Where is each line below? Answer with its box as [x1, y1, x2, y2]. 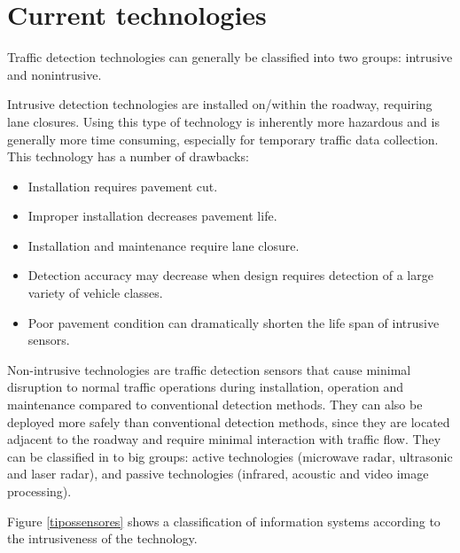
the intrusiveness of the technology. [7, 529, 198, 548]
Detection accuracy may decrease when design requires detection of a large [27, 266, 433, 284]
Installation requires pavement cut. [27, 176, 218, 195]
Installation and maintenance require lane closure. [27, 236, 300, 254]
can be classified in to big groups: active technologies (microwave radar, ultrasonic [7, 447, 453, 465]
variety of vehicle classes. [27, 284, 163, 302]
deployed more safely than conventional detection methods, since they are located [7, 412, 450, 431]
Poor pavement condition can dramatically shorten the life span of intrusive [27, 313, 440, 331]
